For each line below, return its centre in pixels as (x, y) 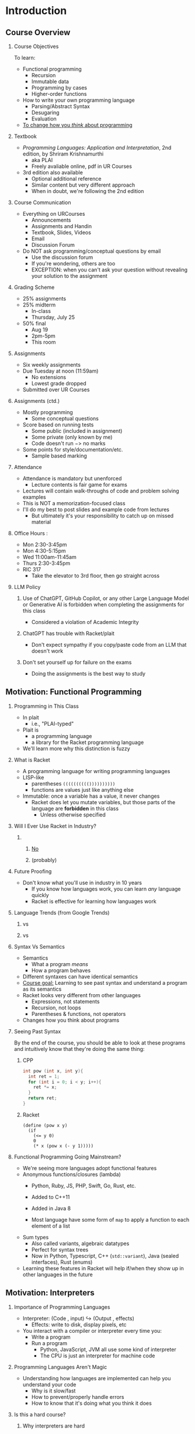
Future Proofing (33, 871)
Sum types (36, 1237)
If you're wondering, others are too (73, 263)
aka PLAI (42, 160)
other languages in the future (58, 1274)
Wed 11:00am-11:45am (49, 557)
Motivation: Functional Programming (74, 692)
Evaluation (44, 119)
